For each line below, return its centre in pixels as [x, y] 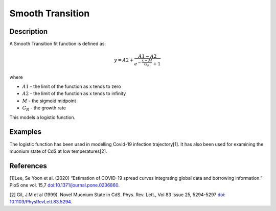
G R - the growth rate [44, 108]
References [28, 166]
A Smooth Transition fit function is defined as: [58, 44]
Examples [26, 132]
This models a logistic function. [42, 117]
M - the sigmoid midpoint [49, 101]
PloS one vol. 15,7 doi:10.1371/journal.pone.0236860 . [65, 185]
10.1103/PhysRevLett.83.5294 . [41, 201]
